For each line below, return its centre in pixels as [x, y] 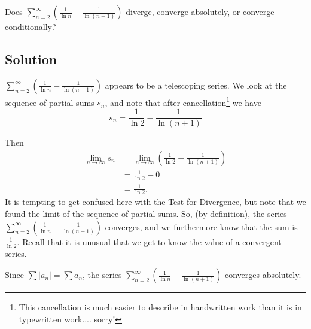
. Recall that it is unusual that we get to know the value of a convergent [149, 241]
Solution [31, 58]
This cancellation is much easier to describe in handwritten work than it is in [160, 307]
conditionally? [31, 26]
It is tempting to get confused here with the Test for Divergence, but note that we [155, 202]
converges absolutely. [263, 275]
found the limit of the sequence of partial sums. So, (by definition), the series [146, 214]
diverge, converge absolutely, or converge [200, 11]
